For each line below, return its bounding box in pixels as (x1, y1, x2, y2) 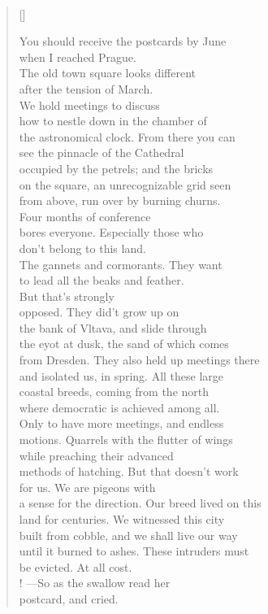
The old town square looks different (19, 64, 197, 81)
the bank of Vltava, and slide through (19, 319, 207, 336)
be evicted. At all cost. (19, 558, 132, 575)
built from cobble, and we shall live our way (19, 526, 238, 543)
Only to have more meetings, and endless (19, 415, 224, 432)
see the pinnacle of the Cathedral (19, 144, 184, 161)
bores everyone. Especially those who (19, 224, 204, 241)
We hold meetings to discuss (19, 96, 160, 113)
